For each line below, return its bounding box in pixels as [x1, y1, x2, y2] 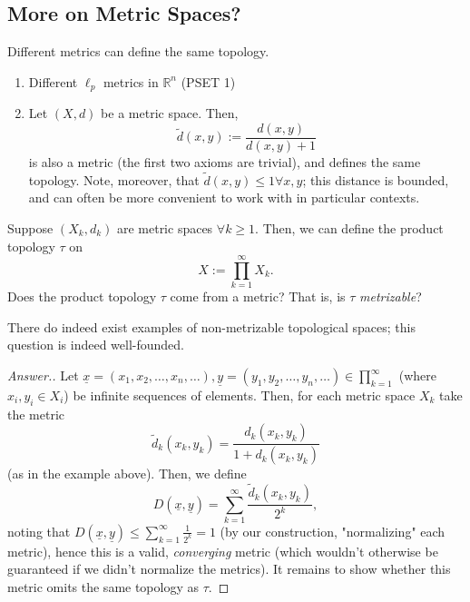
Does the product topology [7, 287, 157, 306]
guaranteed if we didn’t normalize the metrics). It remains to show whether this [7, 559, 451, 578]
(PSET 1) [181, 72, 236, 91]
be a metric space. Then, [101, 104, 239, 123]
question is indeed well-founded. [7, 335, 185, 354]
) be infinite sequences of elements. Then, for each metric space [64, 386, 416, 404]
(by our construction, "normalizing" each [220, 521, 446, 540]
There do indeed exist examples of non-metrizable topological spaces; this [7, 317, 416, 336]
